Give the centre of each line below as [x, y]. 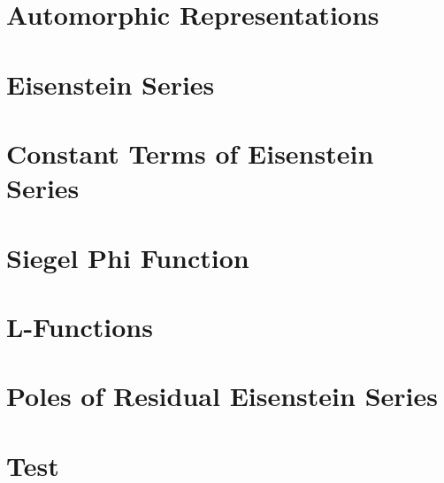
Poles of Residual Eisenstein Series [222, 396]
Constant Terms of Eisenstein [190, 153]
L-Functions [80, 326]
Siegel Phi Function [128, 257]
